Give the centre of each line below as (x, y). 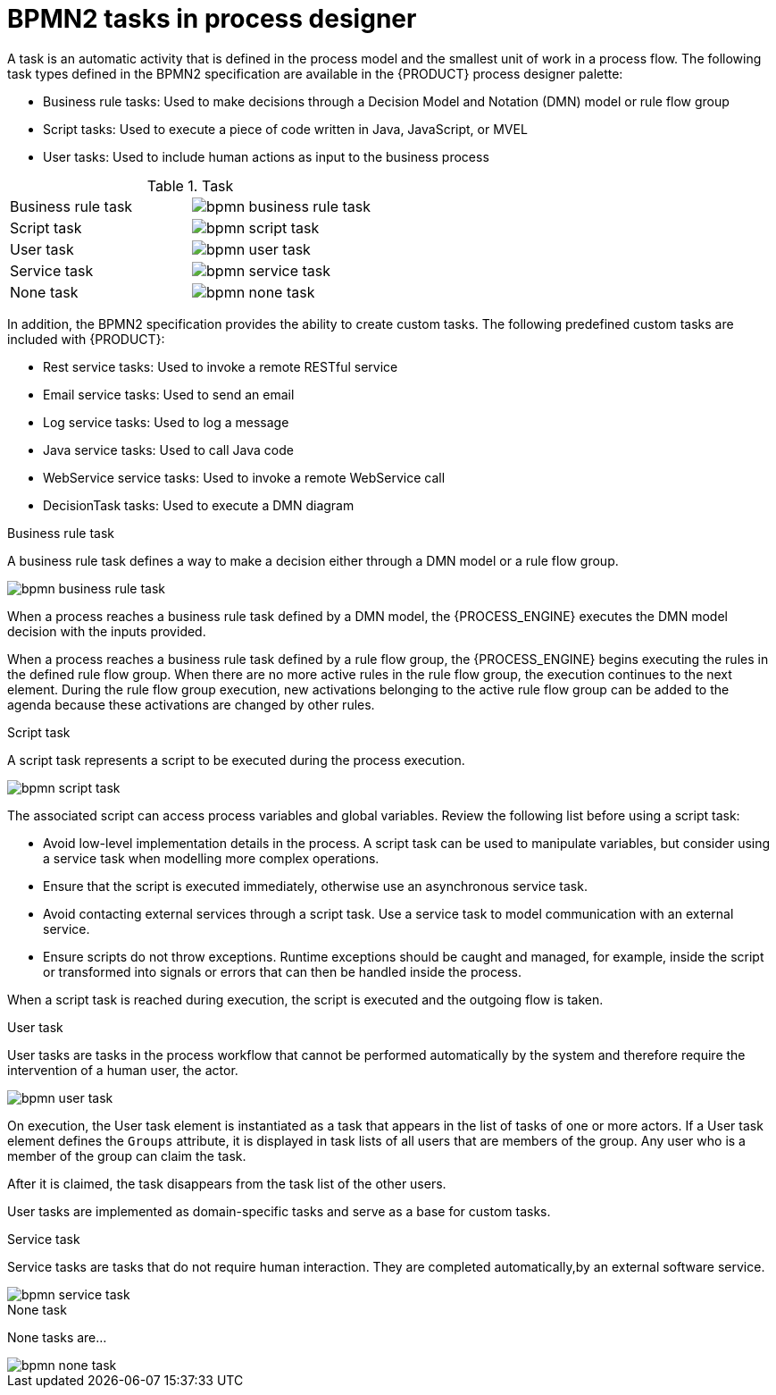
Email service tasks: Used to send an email (169, 394)
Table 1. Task (190, 185)
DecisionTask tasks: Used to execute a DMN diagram (199, 505)
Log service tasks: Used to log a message (166, 422)
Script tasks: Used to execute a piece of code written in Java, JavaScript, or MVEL (285, 129)
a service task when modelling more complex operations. (211, 858)
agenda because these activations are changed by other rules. (191, 704)
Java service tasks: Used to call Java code (168, 450)
